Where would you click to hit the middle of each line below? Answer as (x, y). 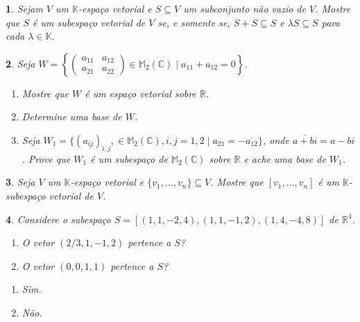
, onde (276, 139)
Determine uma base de (72, 116)
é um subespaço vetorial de (89, 22)
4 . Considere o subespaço (58, 219)
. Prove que (46, 158)
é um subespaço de (129, 158)
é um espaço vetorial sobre (140, 93)
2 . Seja (20, 63)
